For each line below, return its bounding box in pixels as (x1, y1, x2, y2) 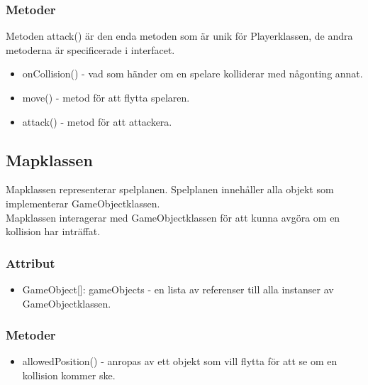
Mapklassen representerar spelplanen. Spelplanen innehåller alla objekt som (6, 182, 334, 197)
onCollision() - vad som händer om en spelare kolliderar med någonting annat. (22, 66, 363, 81)
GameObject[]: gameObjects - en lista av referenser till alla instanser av (22, 281, 334, 296)
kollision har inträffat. (6, 224, 101, 239)
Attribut (6, 254, 55, 271)
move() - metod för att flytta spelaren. (22, 90, 190, 104)
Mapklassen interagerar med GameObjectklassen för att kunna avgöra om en (6, 210, 340, 224)
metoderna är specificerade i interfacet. (6, 42, 175, 57)
